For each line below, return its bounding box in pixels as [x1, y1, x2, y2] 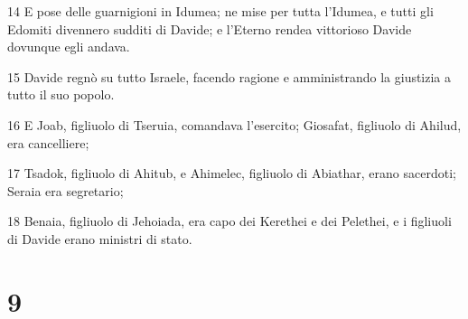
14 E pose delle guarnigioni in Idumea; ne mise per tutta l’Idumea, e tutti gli [7, 2, 434, 20]
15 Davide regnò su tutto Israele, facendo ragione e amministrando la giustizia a [7, 67, 452, 86]
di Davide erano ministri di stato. [7, 229, 192, 248]
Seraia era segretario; [7, 181, 124, 200]
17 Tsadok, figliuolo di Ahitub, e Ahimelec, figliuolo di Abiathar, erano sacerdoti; [7, 164, 456, 183]
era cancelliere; [7, 133, 89, 152]
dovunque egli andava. [7, 37, 130, 56]
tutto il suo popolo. [7, 85, 115, 104]
